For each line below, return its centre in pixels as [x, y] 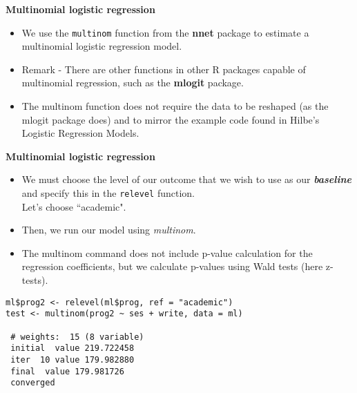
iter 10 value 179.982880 [73, 360]
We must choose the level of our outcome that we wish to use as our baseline [186, 179]
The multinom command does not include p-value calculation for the [167, 252]
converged [33, 383]
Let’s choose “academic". [74, 206]
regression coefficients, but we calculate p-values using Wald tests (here [172, 266]
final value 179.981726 [67, 371]
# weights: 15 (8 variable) [77, 337]
